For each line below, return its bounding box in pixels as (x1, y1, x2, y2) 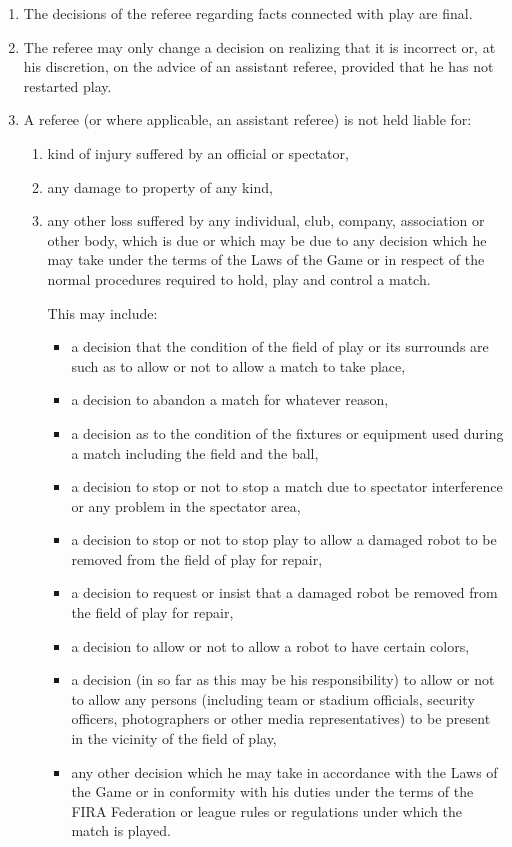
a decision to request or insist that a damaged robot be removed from (71, 582, 498, 603)
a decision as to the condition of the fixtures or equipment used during (71, 422, 504, 443)
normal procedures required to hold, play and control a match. (47, 268, 431, 289)
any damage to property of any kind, (47, 176, 273, 197)
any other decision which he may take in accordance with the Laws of (71, 761, 498, 782)
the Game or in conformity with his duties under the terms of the (71, 781, 474, 802)
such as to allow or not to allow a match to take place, (71, 355, 406, 376)
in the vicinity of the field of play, (71, 728, 277, 749)
